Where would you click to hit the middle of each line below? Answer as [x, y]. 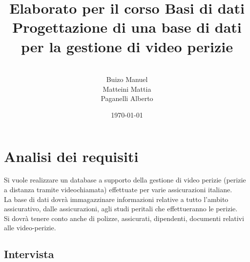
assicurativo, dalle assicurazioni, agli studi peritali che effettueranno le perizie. [121, 209]
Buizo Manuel [127, 79]
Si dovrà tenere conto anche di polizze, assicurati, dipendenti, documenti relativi [124, 218]
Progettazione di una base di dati [127, 27]
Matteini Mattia [127, 89]
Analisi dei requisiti [71, 156]
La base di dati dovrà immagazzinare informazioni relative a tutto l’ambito [116, 199]
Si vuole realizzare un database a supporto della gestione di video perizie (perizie [125, 180]
